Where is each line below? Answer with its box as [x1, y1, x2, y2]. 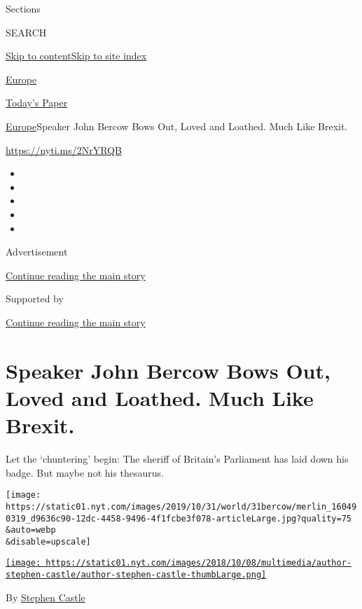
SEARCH [6, 24, 47, 39]
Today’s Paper [6, 95, 68, 110]
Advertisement [6, 244, 68, 259]
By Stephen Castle [6, 589, 85, 604]
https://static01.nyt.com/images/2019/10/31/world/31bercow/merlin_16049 [6, 501, 357, 512]
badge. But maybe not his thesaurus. [6, 465, 165, 479]
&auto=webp [6, 525, 56, 535]
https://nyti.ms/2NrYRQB [6, 142, 122, 157]
